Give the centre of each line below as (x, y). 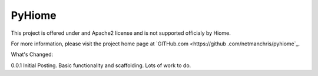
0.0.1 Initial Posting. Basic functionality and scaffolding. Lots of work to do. (101, 65)
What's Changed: (32, 54)
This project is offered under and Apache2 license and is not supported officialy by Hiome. (121, 33)
